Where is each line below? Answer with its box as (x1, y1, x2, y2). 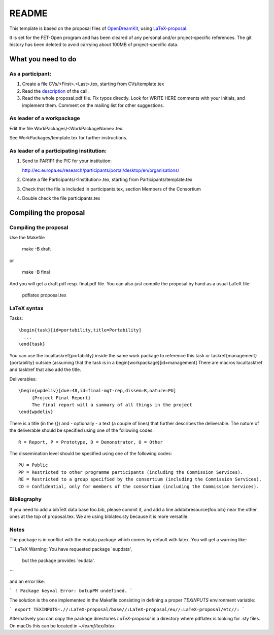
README (9, 8, 48, 19)
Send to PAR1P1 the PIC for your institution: (22, 158, 112, 164)
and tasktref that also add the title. (9, 366, 81, 372)
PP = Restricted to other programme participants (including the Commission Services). (18, 469, 244, 475)
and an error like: (9, 578, 45, 584)
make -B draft (22, 246, 51, 252)
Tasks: (9, 315, 23, 321)
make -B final (22, 269, 50, 275)
